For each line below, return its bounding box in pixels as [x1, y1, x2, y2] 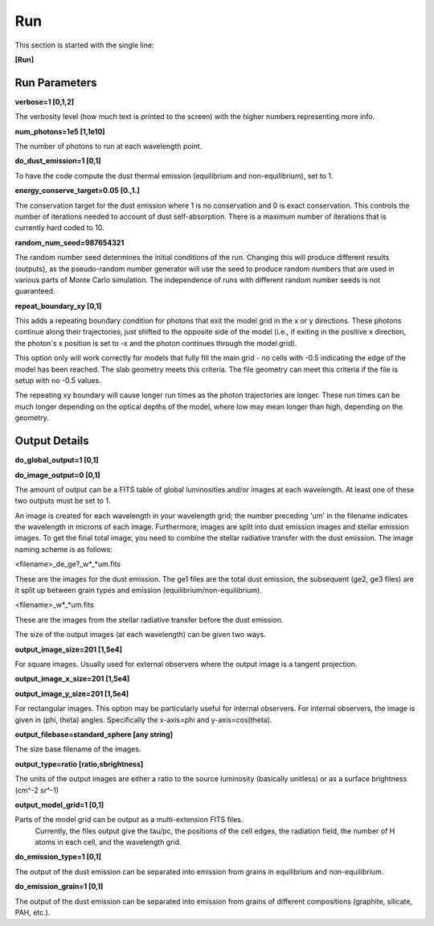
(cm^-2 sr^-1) [14, 785, 59, 795]
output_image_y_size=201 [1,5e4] [14, 689, 129, 698]
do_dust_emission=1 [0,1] [14, 156, 101, 166]
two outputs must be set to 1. [14, 496, 111, 506]
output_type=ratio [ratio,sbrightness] [14, 759, 144, 768]
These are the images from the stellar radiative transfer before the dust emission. [14, 615, 284, 624]
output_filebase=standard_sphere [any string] [14, 729, 173, 739]
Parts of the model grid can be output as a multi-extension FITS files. [14, 815, 244, 825]
